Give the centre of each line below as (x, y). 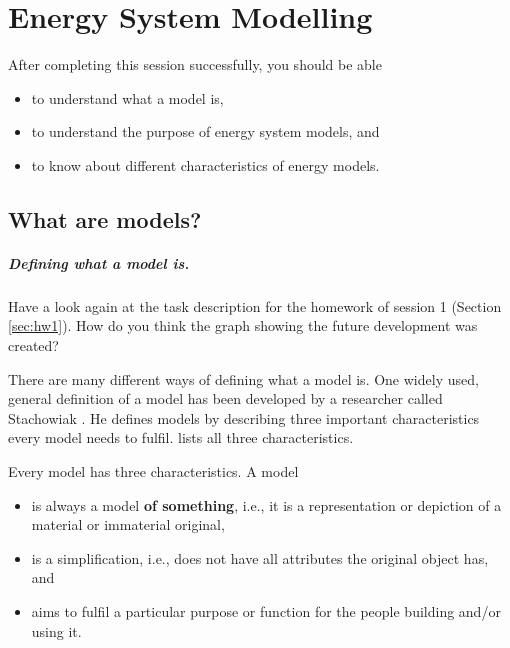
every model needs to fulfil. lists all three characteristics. (181, 437)
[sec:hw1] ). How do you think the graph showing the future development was (243, 325)
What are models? (105, 218)
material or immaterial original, (128, 524)
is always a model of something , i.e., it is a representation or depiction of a (266, 504)
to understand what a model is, (127, 97)
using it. (56, 630)
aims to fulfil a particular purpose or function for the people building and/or (266, 610)
